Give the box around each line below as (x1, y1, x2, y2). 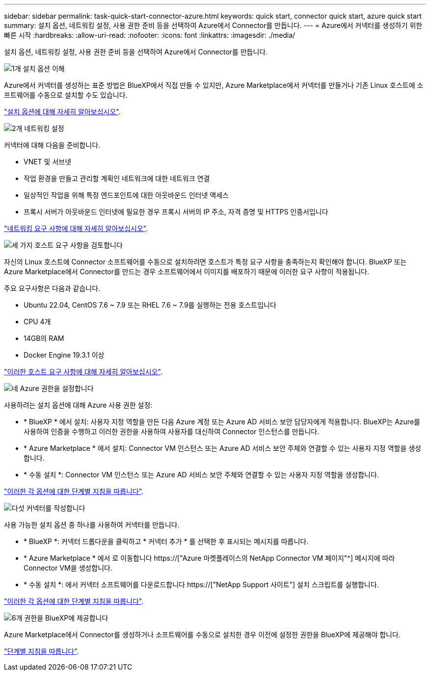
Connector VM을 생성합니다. (24, 564, 112, 572)
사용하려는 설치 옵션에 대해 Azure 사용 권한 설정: (4, 401, 153, 409)
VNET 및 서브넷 (24, 157, 72, 166)
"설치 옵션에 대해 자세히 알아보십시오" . (4, 107, 121, 116)
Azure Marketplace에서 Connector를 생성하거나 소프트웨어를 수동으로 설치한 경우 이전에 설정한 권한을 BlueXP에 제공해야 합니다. (4, 630, 401, 639)
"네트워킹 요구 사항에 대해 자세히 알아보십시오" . (4, 224, 148, 233)
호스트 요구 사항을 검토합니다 (34, 241, 123, 249)
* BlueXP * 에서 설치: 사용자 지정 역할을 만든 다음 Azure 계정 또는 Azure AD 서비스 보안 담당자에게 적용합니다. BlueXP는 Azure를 (24, 417, 420, 426)
